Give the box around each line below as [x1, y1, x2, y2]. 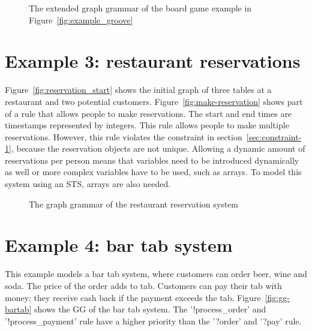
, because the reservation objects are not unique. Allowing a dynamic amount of [11, 142, 305, 155]
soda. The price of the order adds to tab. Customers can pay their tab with [5, 279, 282, 291]
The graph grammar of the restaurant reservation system [29, 197, 239, 210]
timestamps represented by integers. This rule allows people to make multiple [5, 119, 289, 131]
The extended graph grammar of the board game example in [29, 2, 252, 14]
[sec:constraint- [246, 130, 302, 143]
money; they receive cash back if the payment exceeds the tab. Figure [5, 291, 261, 303]
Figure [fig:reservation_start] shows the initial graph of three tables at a [5, 83, 272, 96]
